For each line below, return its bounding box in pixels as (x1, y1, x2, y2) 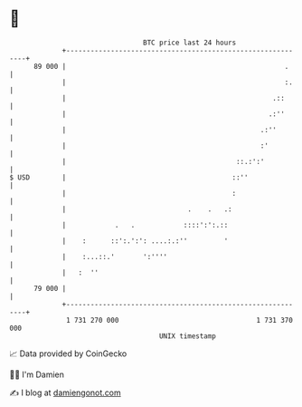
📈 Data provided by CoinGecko (9, 348, 127, 359)
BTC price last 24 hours (143, 38, 237, 47)
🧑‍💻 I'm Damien (9, 369, 65, 380)
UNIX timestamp (158, 331, 217, 341)
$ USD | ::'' (9, 172, 249, 182)
